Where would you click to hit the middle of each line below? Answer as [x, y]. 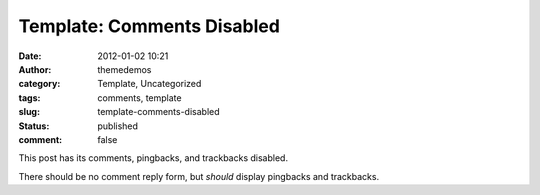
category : [39, 84]
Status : [34, 126]
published [118, 126]
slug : [29, 112]
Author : [35, 69]
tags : [29, 97]
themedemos [124, 69]
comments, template [139, 97]
